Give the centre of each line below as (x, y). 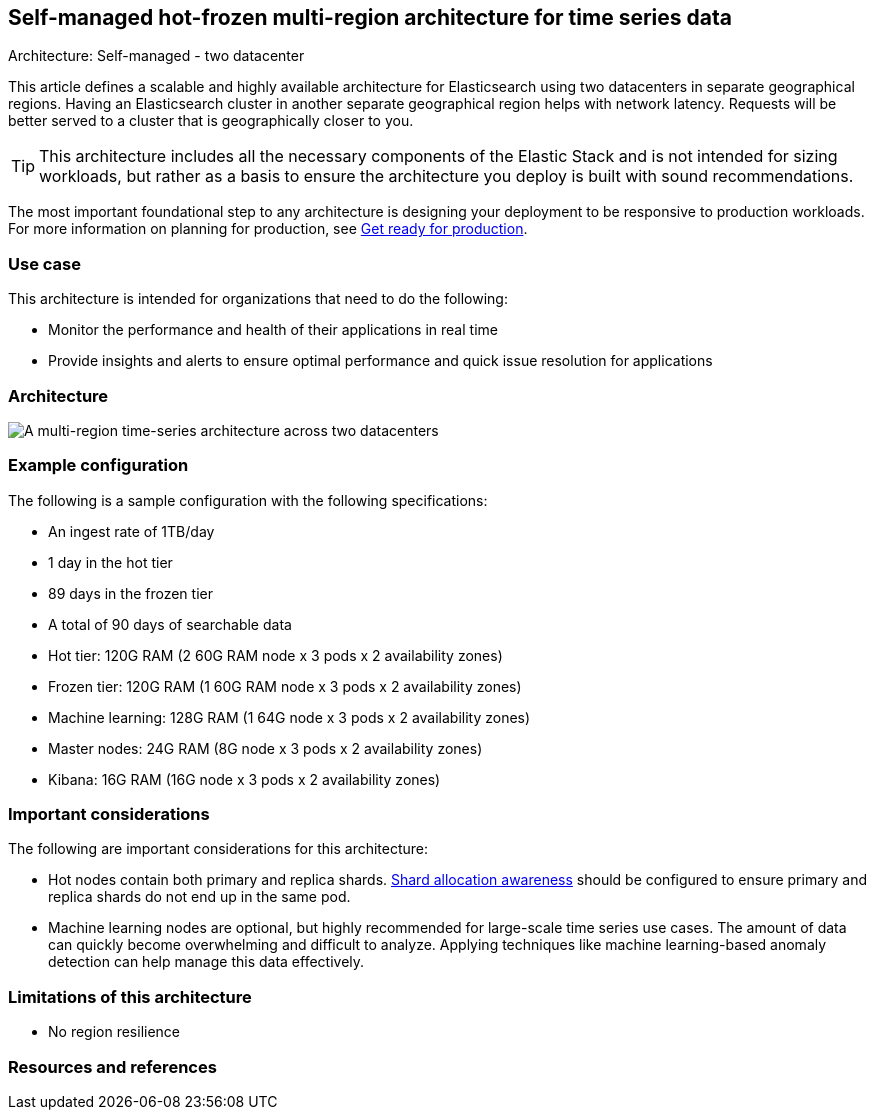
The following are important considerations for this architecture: (218, 849)
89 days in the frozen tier (130, 593)
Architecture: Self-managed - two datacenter (156, 56)
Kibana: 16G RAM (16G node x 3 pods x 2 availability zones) (244, 779)
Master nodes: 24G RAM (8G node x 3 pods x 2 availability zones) (265, 748)
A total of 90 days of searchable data (170, 624)
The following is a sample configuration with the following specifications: (248, 500)
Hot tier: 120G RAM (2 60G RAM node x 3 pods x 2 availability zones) (275, 655)
